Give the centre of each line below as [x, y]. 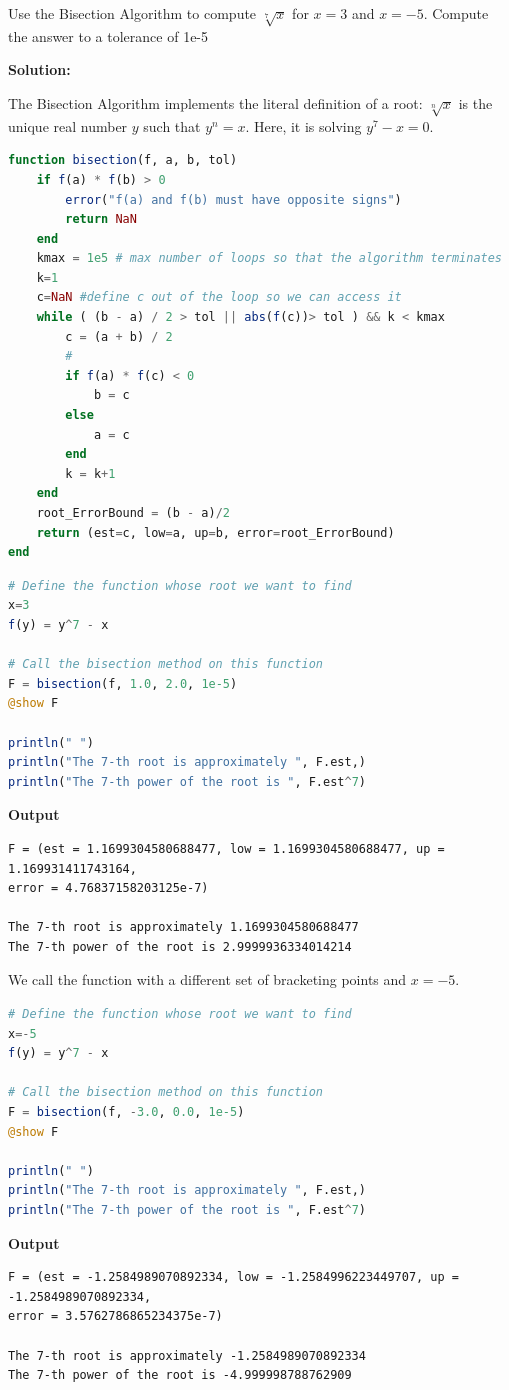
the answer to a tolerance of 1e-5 [108, 35]
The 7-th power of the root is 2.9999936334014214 [180, 946]
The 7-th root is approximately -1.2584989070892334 [187, 1355]
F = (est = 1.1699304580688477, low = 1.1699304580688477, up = [226, 848]
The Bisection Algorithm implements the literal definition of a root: [215, 102]
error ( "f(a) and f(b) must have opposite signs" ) [233, 199]
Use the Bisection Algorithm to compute [132, 13]
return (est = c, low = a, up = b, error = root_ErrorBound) [215, 532]
